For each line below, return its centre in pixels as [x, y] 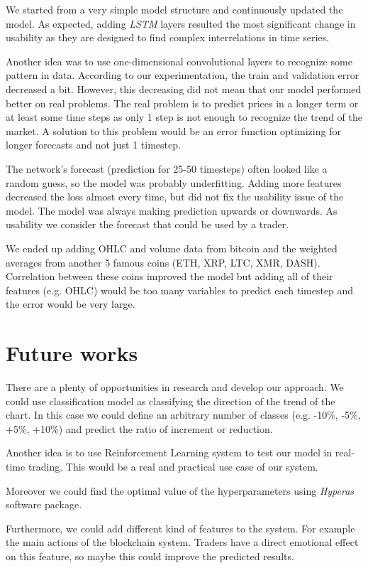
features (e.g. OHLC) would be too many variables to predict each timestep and [180, 290]
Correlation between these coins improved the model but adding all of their [169, 276]
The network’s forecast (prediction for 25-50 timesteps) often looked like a [167, 168]
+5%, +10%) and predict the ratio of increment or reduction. [139, 428]
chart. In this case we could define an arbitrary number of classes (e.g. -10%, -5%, [183, 415]
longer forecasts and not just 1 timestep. [93, 145]
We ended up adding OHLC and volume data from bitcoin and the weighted [172, 248]
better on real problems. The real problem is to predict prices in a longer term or [182, 103]
